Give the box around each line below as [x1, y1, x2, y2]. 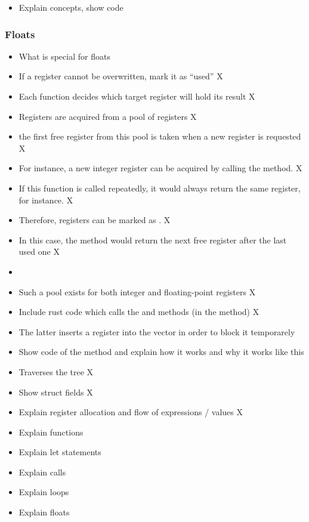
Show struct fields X [18, 385, 93, 398]
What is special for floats [18, 50, 110, 62]
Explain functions [18, 425, 84, 438]
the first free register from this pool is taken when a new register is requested [18, 130, 301, 143]
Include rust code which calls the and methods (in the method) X [18, 305, 259, 318]
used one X [18, 245, 60, 258]
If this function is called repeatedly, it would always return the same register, [18, 181, 301, 194]
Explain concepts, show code [18, 1, 123, 13]
